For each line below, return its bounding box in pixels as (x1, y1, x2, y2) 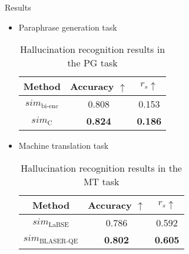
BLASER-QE (39, 238, 78, 245)
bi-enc (41, 103, 59, 110)
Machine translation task (18, 139, 109, 152)
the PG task (67, 56, 118, 70)
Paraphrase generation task (18, 21, 117, 33)
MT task (83, 174, 120, 188)
